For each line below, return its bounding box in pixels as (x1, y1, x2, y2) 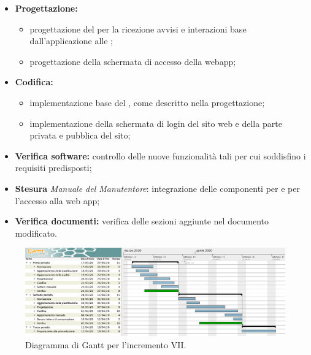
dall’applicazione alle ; (29, 34, 113, 47)
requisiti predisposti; (15, 161, 92, 174)
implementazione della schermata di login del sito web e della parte (29, 116, 282, 129)
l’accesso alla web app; (15, 194, 100, 207)
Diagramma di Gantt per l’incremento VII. (25, 338, 186, 351)
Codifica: (15, 75, 53, 88)
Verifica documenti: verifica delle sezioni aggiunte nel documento (15, 215, 269, 227)
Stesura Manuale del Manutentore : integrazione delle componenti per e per (15, 181, 300, 194)
